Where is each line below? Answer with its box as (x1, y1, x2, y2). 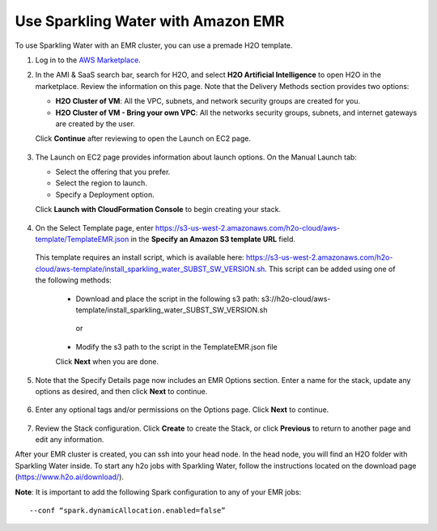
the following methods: (35, 275, 112, 285)
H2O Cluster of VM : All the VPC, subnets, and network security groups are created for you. (55, 96, 361, 106)
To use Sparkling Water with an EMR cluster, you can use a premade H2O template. (15, 40, 293, 50)
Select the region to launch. (55, 178, 147, 188)
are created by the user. (55, 118, 135, 129)
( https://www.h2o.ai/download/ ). (15, 472, 125, 482)
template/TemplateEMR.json (35, 235, 129, 244)
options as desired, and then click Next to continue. (35, 386, 208, 396)
